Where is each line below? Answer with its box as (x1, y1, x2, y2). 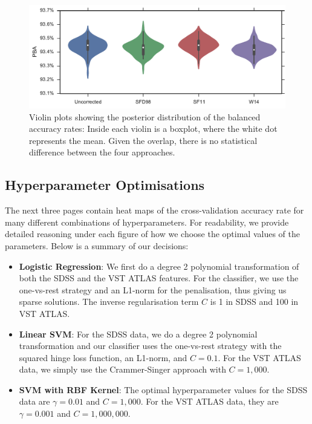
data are (19, 395, 50, 408)
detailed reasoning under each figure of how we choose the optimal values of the (5, 227, 300, 240)
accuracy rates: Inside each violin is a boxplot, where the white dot (29, 122, 278, 135)
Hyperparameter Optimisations (5, 175, 205, 194)
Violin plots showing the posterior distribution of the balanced (29, 110, 261, 123)
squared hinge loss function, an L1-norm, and (19, 351, 187, 364)
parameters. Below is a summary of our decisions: (5, 239, 189, 252)
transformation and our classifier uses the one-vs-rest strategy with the (19, 339, 282, 352)
